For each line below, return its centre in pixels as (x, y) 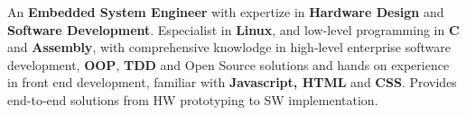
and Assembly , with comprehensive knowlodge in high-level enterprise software (229, 47)
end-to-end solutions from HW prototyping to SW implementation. (193, 99)
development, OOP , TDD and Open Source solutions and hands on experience (228, 64)
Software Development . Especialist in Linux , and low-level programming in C (233, 29)
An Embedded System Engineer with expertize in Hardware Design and (226, 12)
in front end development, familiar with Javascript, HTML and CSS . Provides (232, 82)
